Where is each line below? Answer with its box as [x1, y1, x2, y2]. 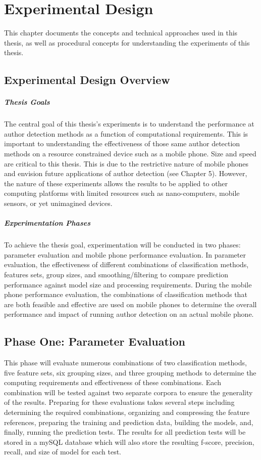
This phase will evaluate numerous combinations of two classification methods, [4, 357, 247, 368]
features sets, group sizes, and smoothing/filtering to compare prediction [4, 269, 228, 279]
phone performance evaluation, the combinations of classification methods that [4, 289, 247, 300]
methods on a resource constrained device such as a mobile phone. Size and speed [4, 148, 256, 159]
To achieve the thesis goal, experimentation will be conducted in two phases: [4, 239, 241, 250]
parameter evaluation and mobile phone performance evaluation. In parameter [4, 249, 246, 260]
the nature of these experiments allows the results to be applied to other [4, 178, 228, 188]
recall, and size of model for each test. [4, 446, 121, 457]
